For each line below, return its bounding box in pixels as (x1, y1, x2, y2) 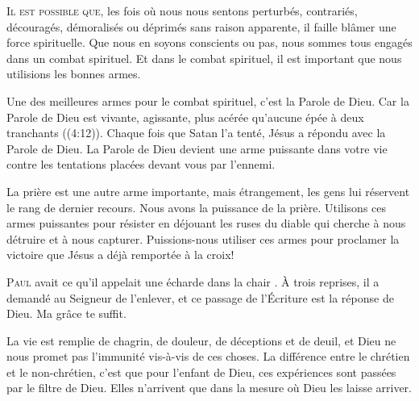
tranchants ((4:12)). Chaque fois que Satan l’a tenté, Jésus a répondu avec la (6, 124, 386, 141)
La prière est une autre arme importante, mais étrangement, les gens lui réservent (6, 182, 410, 199)
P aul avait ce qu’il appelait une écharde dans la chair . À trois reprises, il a (6, 273, 380, 290)
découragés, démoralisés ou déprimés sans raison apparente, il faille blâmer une (6, 18, 396, 35)
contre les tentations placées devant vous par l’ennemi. (6, 156, 276, 173)
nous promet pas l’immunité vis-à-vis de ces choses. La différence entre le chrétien (6, 348, 410, 365)
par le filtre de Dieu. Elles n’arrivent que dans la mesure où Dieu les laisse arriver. (6, 379, 413, 396)
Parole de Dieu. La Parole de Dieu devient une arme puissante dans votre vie (6, 140, 388, 157)
